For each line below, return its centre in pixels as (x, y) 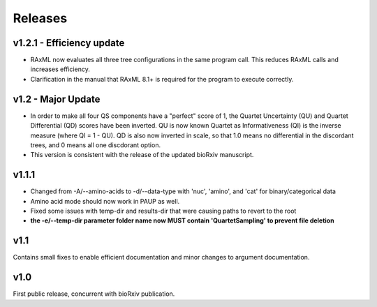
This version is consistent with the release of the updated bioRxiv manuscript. (142, 155)
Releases (40, 18)
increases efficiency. (60, 69)
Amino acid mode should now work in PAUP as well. (105, 201)
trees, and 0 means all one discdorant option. (95, 145)
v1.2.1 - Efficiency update (69, 43)
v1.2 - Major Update (57, 99)
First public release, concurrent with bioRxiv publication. (94, 294)
